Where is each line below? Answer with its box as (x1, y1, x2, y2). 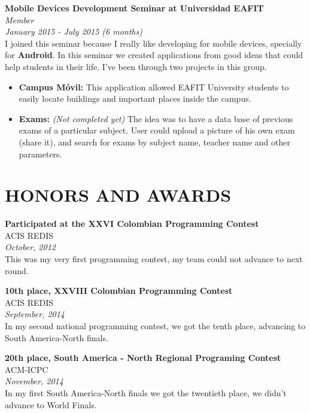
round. (5, 264, 29, 277)
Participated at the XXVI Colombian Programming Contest (5, 217, 259, 230)
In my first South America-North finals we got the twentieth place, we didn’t (5, 386, 287, 399)
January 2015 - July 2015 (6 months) (5, 25, 142, 38)
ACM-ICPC (5, 363, 48, 375)
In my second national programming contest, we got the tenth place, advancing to (5, 320, 306, 332)
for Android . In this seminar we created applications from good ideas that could (5, 48, 303, 61)
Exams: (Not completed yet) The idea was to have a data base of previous (19, 112, 293, 124)
